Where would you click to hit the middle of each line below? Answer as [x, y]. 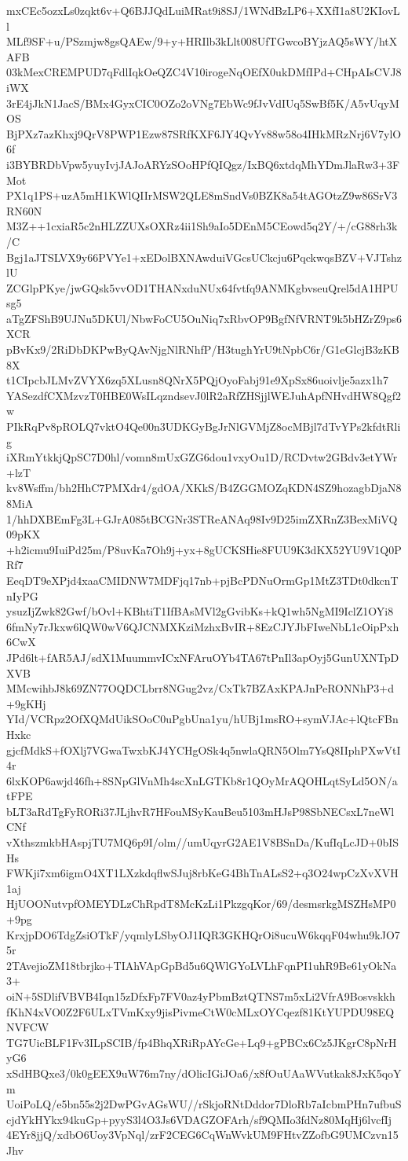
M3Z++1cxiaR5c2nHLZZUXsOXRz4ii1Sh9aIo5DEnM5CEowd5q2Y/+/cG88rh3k [202, 226]
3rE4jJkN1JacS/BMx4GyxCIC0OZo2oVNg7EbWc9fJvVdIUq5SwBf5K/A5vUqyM [203, 103]
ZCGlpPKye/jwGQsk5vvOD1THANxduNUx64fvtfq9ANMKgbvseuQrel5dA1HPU [202, 287]
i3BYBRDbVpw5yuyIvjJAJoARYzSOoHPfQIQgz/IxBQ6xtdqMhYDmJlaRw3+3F [203, 164]
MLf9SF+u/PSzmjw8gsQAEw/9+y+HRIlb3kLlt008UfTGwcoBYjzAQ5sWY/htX [202, 41]
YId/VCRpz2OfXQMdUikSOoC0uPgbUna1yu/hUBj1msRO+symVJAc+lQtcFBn [202, 719]
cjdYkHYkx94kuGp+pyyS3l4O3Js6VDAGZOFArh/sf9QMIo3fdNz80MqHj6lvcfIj [199, 1119]
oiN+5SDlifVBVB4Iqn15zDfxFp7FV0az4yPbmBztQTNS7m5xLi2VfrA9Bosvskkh [201, 996]
